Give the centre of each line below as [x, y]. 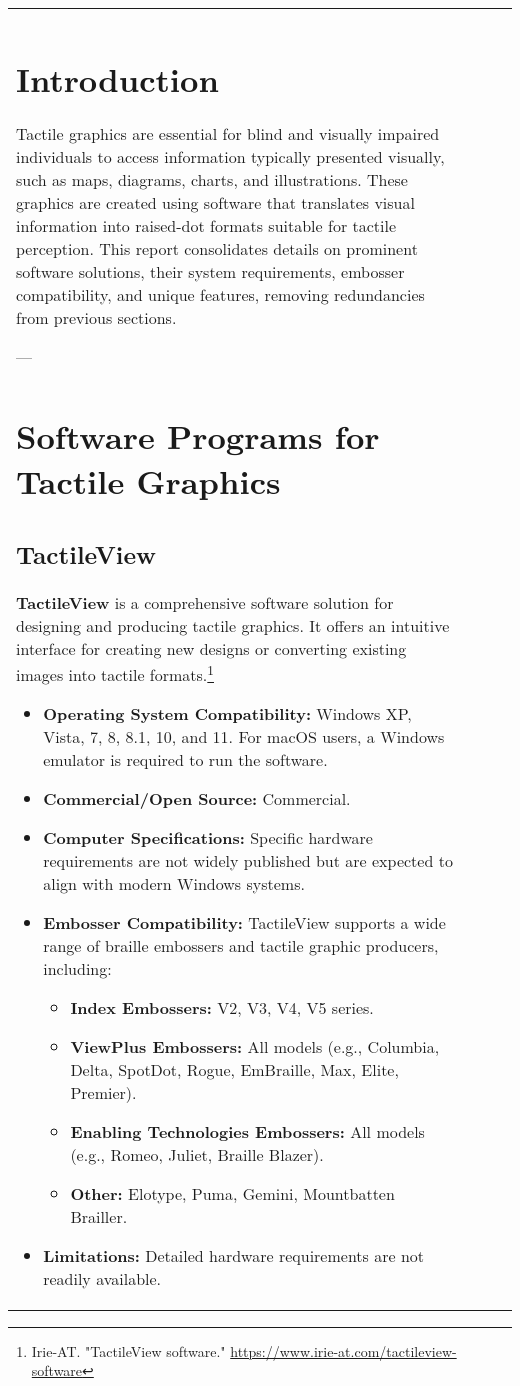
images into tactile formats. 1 [115, 672]
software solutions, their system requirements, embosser [210, 272]
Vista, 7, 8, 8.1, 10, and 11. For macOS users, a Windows [244, 736]
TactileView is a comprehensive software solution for [205, 602]
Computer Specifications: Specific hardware [208, 837]
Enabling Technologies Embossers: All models [247, 1131]
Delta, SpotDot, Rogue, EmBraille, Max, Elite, [234, 1069]
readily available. [102, 1278]
